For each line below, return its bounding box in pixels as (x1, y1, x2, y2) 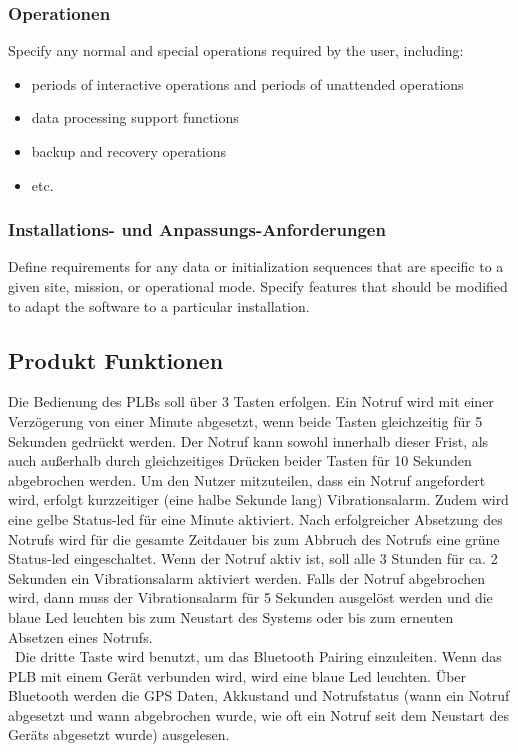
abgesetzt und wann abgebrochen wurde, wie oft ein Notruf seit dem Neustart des (8, 704, 509, 725)
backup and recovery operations (31, 141, 227, 161)
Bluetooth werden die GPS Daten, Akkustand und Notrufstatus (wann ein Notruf (8, 685, 510, 706)
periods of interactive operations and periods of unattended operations (31, 73, 464, 94)
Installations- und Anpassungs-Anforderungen (8, 217, 386, 242)
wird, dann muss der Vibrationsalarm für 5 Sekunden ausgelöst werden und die (8, 587, 493, 608)
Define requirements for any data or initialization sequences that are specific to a (8, 256, 504, 277)
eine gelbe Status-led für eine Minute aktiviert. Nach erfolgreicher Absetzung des (8, 508, 503, 529)
